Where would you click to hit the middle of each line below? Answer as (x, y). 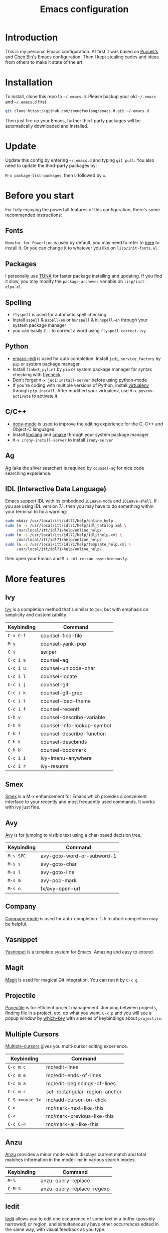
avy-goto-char (58, 864)
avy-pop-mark (58, 880)
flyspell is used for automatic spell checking (59, 315)
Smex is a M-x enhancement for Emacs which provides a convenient (76, 797)
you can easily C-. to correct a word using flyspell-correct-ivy (79, 331)
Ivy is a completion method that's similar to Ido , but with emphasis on (77, 609)
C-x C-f (17, 636)
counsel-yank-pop (63, 644)
